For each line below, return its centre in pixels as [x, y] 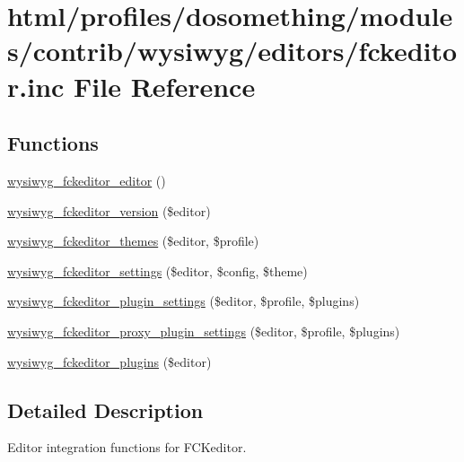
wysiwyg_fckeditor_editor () [87, 180]
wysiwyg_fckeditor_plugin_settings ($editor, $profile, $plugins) [184, 301]
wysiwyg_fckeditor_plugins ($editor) [109, 361]
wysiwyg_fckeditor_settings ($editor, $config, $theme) [158, 270]
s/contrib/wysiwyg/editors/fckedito [232, 51]
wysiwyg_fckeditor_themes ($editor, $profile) [133, 241]
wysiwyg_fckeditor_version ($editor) [109, 210]
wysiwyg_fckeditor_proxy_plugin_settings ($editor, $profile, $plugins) [204, 331]
